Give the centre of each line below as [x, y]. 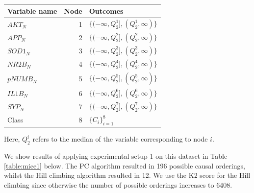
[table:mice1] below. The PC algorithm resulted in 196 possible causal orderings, [125, 165]
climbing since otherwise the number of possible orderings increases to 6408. [118, 184]
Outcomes [106, 11]
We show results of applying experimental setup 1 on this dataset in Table [116, 156]
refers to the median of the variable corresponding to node [120, 139]
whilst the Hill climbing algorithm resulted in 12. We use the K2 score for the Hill [127, 175]
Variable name [32, 11]
